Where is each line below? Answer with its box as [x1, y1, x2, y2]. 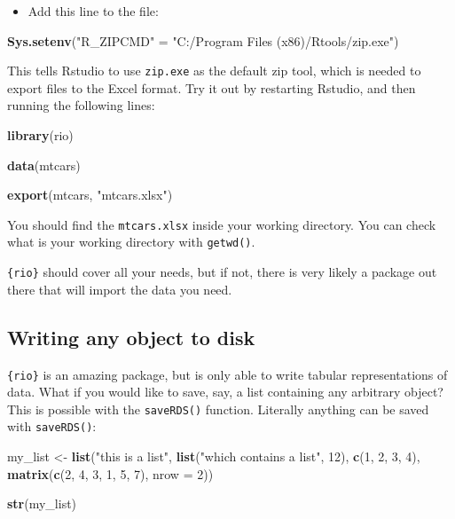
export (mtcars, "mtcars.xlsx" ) [7, 185, 173, 204]
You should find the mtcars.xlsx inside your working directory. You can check [7, 215, 436, 233]
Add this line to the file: [27, 2, 159, 20]
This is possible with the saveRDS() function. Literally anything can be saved [7, 399, 429, 418]
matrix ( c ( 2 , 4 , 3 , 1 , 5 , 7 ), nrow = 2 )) [7, 464, 214, 483]
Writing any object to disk [7, 323, 255, 350]
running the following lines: [7, 96, 155, 114]
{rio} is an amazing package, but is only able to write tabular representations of [7, 365, 448, 383]
